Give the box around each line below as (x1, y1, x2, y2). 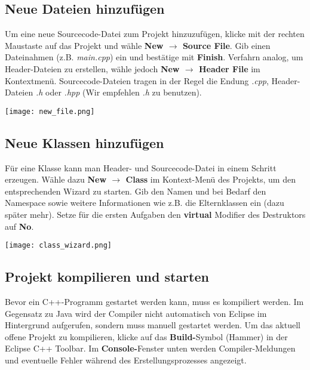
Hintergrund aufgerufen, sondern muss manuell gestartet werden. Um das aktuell (5, 319, 300, 331)
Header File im (198, 62, 260, 75)
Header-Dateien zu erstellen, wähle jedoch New (5, 62, 180, 75)
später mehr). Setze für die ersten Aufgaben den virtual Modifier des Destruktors (5, 208, 306, 220)
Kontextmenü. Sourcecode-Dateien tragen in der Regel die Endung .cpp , (5, 74, 269, 87)
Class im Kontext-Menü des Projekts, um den (125, 173, 296, 186)
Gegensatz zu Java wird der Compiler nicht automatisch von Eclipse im (5, 307, 267, 319)
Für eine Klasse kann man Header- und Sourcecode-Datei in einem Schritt (5, 161, 277, 174)
